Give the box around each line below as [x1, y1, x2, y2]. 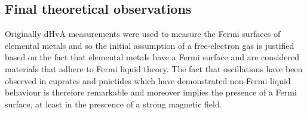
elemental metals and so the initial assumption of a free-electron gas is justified [5, 39, 294, 51]
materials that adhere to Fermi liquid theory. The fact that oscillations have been [5, 62, 303, 75]
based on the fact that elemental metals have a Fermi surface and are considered [5, 51, 299, 63]
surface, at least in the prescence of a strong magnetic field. [5, 97, 222, 110]
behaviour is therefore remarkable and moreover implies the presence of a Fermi [5, 86, 297, 98]
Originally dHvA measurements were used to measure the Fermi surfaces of [5, 27, 281, 40]
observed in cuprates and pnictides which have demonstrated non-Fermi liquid [5, 74, 291, 87]
